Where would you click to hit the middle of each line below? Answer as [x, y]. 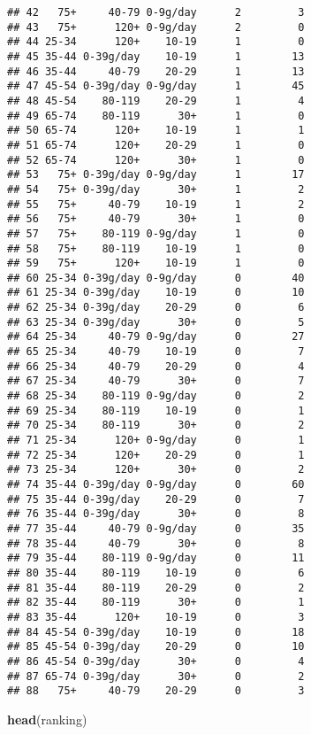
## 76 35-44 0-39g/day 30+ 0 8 [156, 514]
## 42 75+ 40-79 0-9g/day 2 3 [156, 12]
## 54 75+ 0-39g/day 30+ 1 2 [156, 189]
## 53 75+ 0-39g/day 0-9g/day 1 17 [156, 175]
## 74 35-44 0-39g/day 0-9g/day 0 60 [156, 484]
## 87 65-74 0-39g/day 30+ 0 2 [156, 676]
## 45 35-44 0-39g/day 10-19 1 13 [156, 56]
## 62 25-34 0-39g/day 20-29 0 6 [156, 308]
